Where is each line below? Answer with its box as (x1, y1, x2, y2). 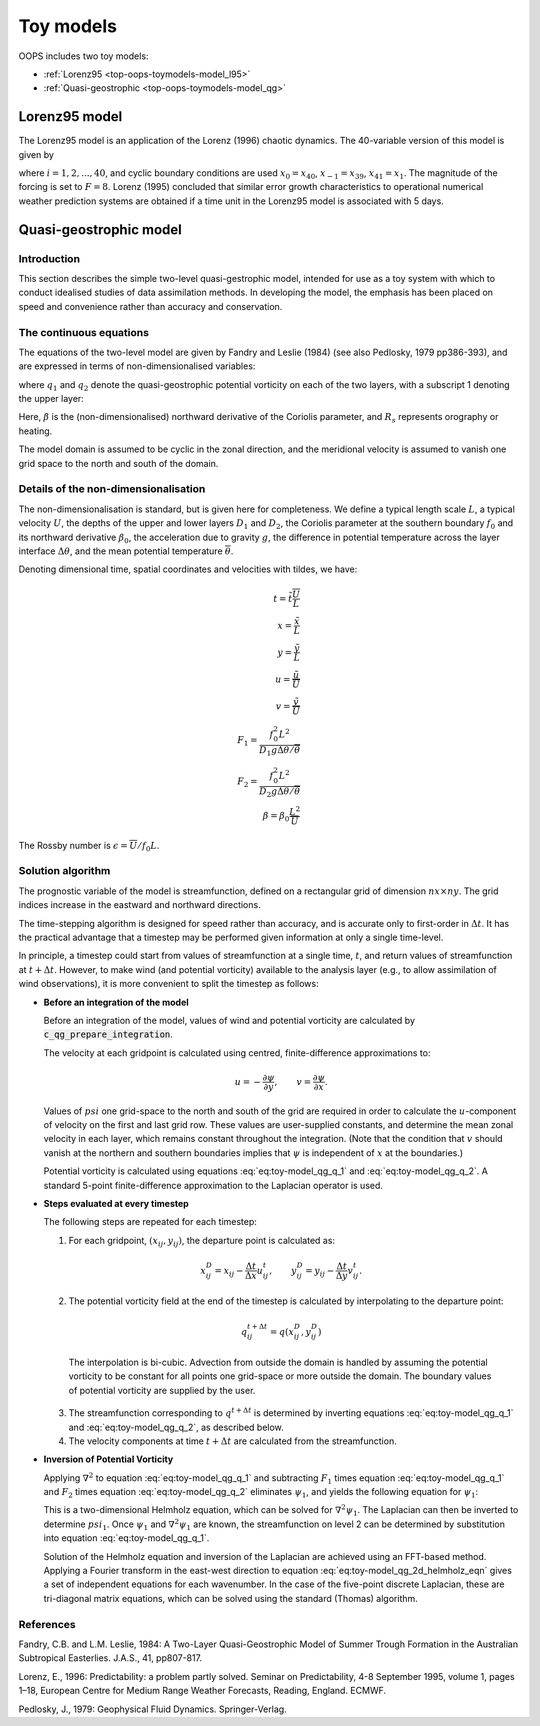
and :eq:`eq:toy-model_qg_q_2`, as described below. (68, 1421, 284, 1433)
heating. (18, 425, 53, 437)
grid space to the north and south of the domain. (18, 457, 219, 469)
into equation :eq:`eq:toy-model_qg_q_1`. (43, 1532, 210, 1544)
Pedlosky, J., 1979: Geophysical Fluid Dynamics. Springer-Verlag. (18, 1703, 287, 1715)
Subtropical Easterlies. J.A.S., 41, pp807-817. (18, 1652, 203, 1664)
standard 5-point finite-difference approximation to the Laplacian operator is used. (43, 1179, 384, 1191)
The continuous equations (18, 325, 150, 339)
